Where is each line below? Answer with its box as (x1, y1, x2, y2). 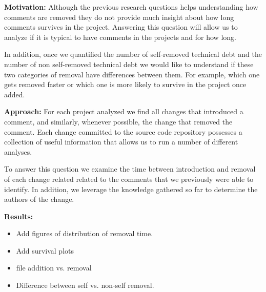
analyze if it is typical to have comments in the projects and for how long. (4, 31, 236, 42)
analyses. (4, 146, 32, 157)
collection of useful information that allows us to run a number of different (4, 136, 238, 147)
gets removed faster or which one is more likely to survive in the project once (4, 79, 247, 90)
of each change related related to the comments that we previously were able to (4, 173, 254, 184)
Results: (4, 211, 33, 221)
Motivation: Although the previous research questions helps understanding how (4, 2, 258, 12)
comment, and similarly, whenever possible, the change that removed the (4, 116, 233, 127)
